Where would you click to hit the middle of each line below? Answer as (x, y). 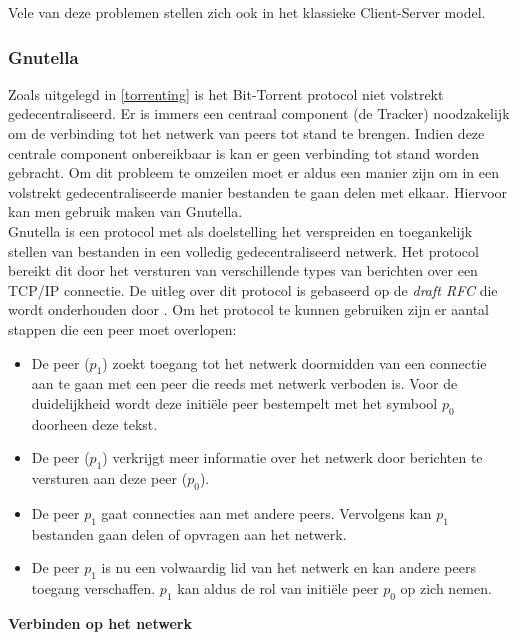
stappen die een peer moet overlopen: (122, 328)
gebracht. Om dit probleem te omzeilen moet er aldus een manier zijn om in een (253, 172)
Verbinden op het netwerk (100, 622)
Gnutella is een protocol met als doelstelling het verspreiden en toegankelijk (240, 230)
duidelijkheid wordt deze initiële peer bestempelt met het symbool (234, 402)
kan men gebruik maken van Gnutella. (125, 211)
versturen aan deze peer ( (109, 478)
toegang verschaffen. (93, 588)
